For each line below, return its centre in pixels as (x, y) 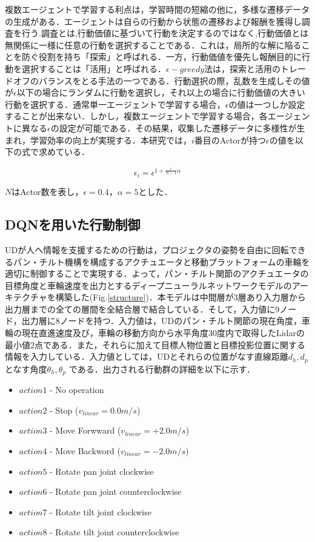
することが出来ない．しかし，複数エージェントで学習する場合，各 (136, 116)
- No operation (77, 390)
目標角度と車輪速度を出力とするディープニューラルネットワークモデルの (148, 285)
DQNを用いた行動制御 (73, 224)
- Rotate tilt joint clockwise (101, 511)
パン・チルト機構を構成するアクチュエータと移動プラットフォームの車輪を (161, 261)
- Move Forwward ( (85, 430)
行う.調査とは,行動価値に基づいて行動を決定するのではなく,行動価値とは (165, 33)
